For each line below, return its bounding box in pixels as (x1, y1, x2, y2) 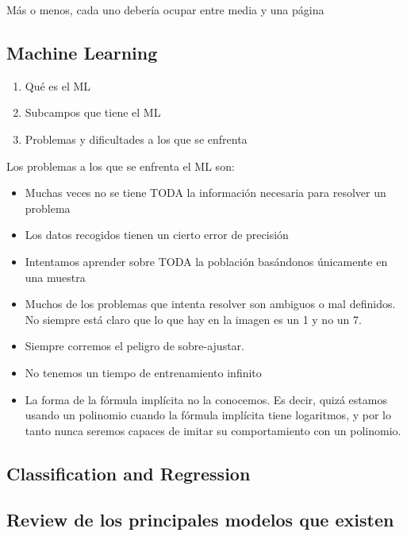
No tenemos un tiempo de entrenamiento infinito (25, 364, 262, 380)
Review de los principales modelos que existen (6, 507, 394, 532)
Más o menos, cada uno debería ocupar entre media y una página (6, 2, 324, 17)
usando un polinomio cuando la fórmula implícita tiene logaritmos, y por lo (25, 407, 391, 423)
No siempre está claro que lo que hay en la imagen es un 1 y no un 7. (25, 310, 362, 327)
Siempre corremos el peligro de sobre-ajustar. (25, 337, 244, 354)
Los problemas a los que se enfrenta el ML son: (6, 157, 235, 174)
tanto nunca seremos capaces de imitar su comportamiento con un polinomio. (25, 422, 401, 438)
